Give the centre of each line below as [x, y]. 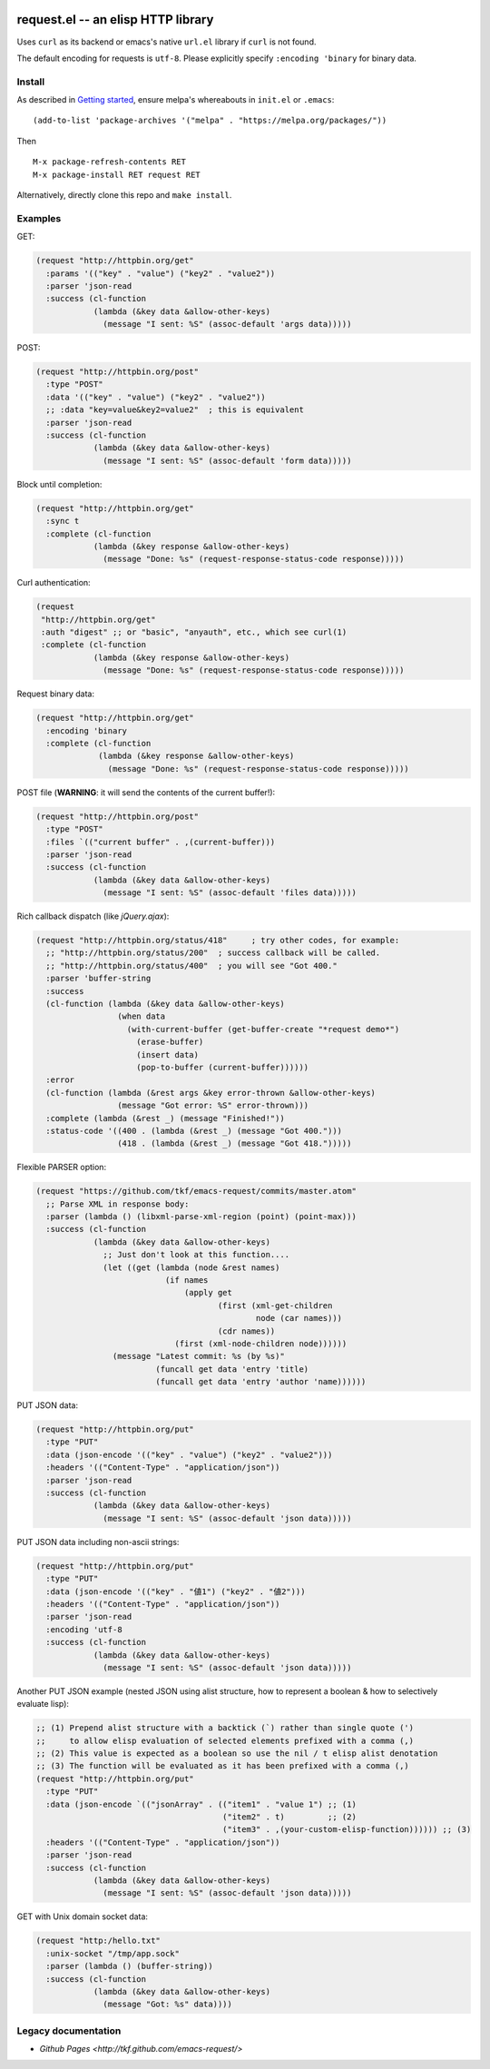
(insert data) [168, 1054]
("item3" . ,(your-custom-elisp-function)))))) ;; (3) [347, 1830]
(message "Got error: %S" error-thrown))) [213, 1106]
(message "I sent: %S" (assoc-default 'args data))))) [227, 324]
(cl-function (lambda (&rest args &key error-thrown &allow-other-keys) [211, 1093]
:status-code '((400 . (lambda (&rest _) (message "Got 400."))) [194, 1131]
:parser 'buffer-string [98, 979]
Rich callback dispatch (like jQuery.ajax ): [93, 916]
